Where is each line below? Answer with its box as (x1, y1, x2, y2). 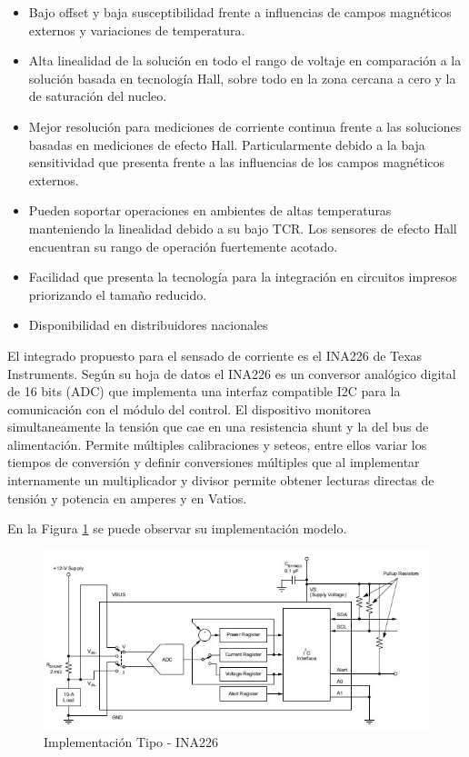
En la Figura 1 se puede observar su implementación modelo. (7, 519, 347, 538)
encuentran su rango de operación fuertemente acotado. (28, 236, 338, 255)
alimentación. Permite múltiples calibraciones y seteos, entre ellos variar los (7, 434, 427, 453)
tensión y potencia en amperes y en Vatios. (7, 488, 247, 507)
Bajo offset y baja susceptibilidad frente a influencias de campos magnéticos (28, 3, 452, 21)
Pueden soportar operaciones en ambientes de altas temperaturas (28, 201, 392, 220)
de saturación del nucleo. (28, 86, 167, 105)
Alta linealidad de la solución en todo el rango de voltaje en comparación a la (28, 51, 462, 70)
